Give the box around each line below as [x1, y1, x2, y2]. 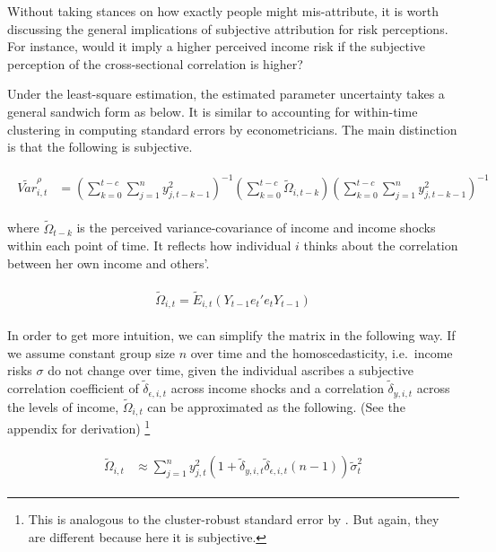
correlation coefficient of [7, 379, 139, 398]
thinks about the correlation [303, 236, 458, 255]
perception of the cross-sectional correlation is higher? [7, 54, 303, 73]
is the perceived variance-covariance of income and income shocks [76, 218, 436, 237]
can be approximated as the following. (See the [147, 397, 405, 416]
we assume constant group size [7, 343, 175, 362]
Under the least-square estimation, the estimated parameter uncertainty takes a [7, 84, 445, 103]
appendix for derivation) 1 [7, 416, 151, 437]
